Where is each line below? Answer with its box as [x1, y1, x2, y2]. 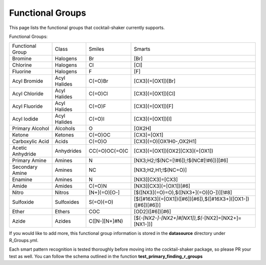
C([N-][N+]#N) [89, 218, 123, 225]
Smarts [133, 46, 150, 53]
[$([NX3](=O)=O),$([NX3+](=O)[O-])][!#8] [133, 189, 233, 196]
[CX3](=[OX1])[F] [133, 103, 173, 110]
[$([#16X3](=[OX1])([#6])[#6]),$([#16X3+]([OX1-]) [133, 196, 250, 202]
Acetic [12, 144, 27, 151]
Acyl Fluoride [12, 103, 43, 110]
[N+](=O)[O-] [89, 189, 120, 196]
